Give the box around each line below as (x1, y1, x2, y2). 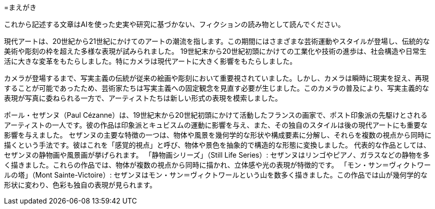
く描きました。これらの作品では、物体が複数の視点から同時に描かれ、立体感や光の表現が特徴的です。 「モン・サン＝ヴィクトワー (4, 161, 431, 169)
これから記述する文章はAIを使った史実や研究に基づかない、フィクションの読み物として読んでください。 (4, 20, 345, 28)
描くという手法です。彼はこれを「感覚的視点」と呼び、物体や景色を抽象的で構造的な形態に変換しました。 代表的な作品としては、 (4, 141, 431, 149)
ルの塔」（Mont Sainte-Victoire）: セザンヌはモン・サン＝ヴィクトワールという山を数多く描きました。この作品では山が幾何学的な (4, 171, 428, 179)
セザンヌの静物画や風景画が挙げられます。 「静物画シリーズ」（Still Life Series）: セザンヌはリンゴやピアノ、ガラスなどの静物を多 (4, 151, 430, 159)
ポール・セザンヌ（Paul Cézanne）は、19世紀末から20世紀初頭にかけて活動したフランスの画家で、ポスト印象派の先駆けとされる (4, 111, 428, 119)
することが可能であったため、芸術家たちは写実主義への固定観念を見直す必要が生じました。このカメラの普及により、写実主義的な (4, 84, 430, 92)
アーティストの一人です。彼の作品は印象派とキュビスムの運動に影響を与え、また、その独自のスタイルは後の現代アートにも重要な (4, 121, 428, 129)
